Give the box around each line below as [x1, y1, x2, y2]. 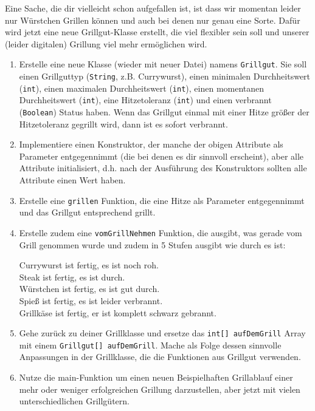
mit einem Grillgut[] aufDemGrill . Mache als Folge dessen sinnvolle [19, 338, 282, 351]
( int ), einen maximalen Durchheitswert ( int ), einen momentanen [19, 81, 265, 94]
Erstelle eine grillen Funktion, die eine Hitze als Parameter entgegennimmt [19, 194, 305, 206]
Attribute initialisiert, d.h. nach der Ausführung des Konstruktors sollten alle [19, 161, 307, 174]
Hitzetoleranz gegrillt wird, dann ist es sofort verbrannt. [19, 117, 228, 130]
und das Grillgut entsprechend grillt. [19, 206, 156, 219]
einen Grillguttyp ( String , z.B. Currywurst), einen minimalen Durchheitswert [19, 70, 311, 83]
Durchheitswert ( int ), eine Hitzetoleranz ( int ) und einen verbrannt [19, 93, 272, 106]
